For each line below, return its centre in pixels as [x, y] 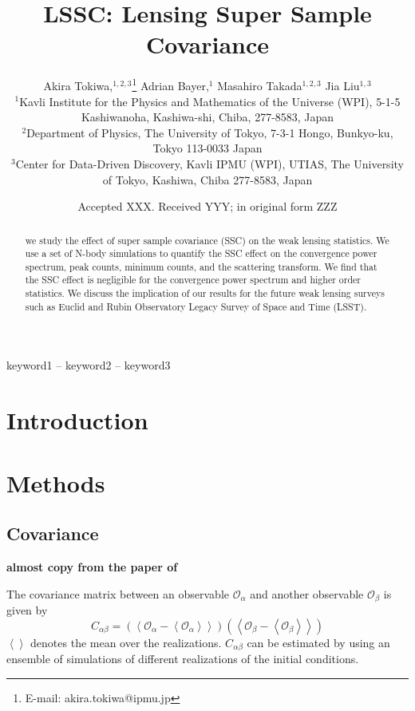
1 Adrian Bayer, [170, 84]
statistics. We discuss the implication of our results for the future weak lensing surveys [205, 293]
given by [27, 610]
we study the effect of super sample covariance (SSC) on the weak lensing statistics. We [207, 240]
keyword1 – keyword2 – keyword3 [89, 365]
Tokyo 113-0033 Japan [207, 148]
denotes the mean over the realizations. [126, 642]
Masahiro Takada [260, 85]
